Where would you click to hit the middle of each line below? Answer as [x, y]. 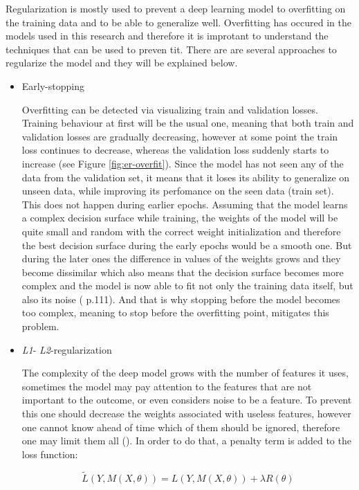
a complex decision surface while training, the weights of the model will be [180, 218]
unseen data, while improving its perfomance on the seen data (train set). [178, 191]
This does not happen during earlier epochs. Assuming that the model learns [185, 204]
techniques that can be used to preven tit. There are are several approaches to [171, 49]
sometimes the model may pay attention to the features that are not [167, 386]
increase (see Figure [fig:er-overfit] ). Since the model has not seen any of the [183, 163]
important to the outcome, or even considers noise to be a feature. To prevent [187, 400]
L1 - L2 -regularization [67, 349]
